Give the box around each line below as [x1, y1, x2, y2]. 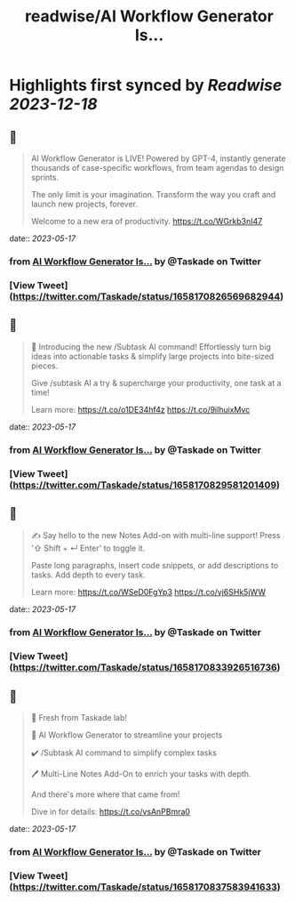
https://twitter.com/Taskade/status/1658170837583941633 [12, 881, 278, 893]
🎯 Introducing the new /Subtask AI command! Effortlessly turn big [30, 341, 271, 352]
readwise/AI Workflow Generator [25, 6, 274, 27]
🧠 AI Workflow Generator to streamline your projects [30, 729, 223, 740]
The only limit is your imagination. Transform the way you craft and [30, 189, 276, 199]
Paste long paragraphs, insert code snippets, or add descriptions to [30, 560, 279, 571]
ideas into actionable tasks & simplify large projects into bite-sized [30, 350, 275, 361]
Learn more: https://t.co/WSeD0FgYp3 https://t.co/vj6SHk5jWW [30, 587, 267, 598]
